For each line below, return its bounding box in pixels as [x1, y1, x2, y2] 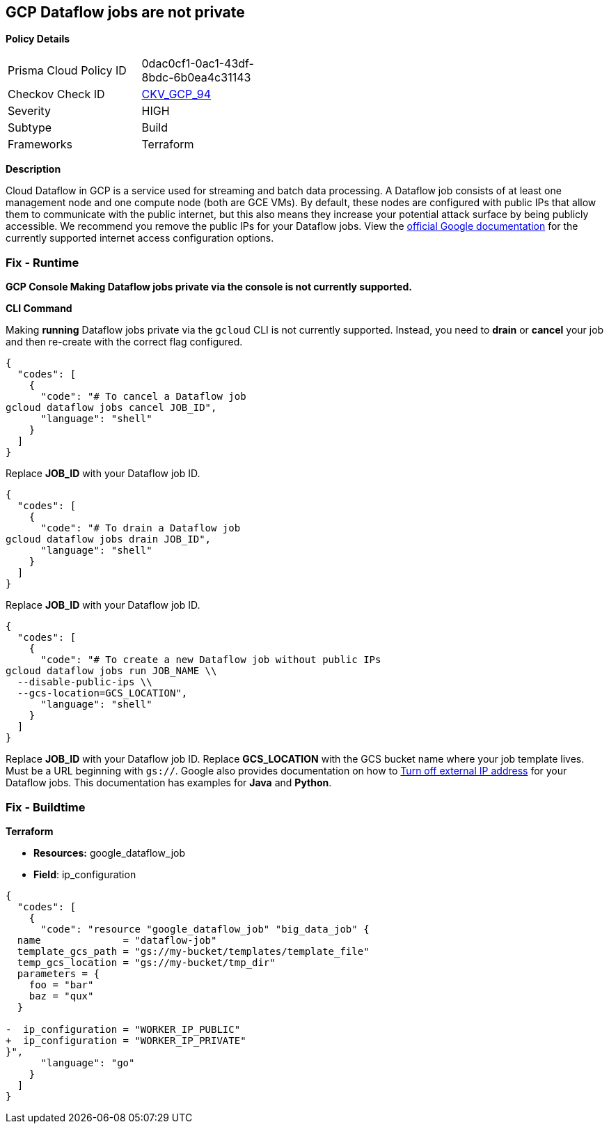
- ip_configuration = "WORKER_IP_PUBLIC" [6, 1023, 241, 1035]
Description [6, 163, 61, 176]
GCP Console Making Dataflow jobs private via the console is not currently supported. [6, 281, 412, 293]
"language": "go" [40, 1057, 135, 1068]
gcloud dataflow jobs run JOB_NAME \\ [6, 665, 217, 677]
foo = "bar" [29, 979, 94, 990]
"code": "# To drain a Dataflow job [40, 522, 241, 534]
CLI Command [6, 302, 72, 315]
